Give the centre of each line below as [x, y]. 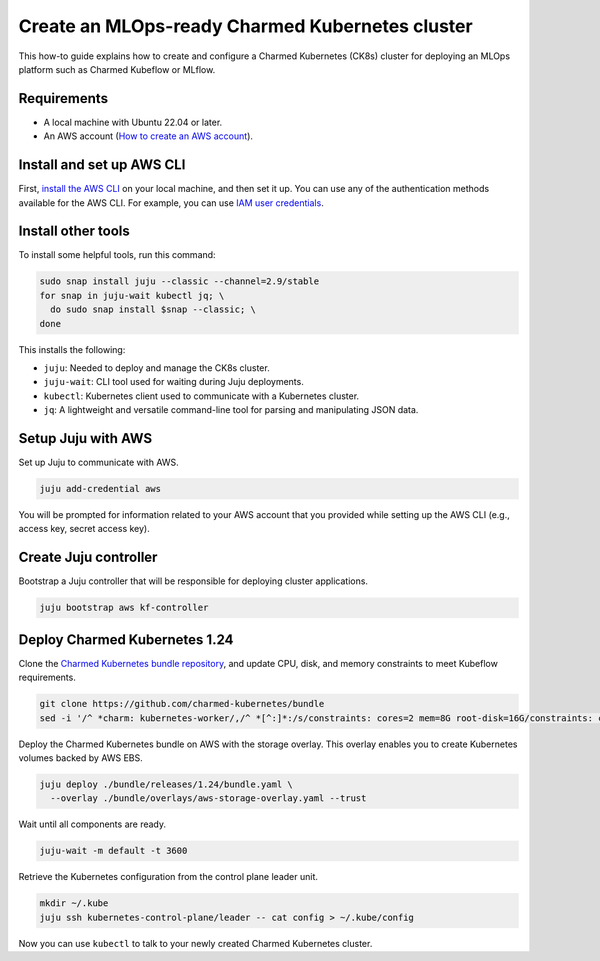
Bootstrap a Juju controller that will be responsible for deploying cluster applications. [193, 581]
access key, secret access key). [84, 529]
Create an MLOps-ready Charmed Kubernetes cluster [246, 26]
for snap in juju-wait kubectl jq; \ [132, 295]
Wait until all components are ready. [92, 824]
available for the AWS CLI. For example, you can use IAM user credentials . [171, 202]
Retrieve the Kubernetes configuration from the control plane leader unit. [168, 877]
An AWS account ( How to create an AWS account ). [148, 136]
